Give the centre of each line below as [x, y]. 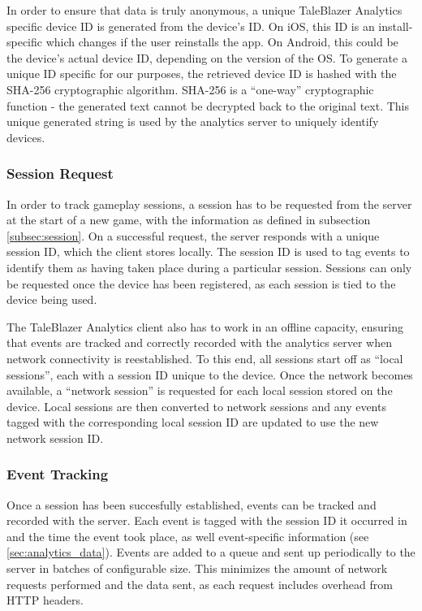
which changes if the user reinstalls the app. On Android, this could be [222, 42]
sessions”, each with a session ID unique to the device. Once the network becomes [210, 374]
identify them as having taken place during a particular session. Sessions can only [209, 267]
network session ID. [55, 438]
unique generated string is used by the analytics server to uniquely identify [193, 121]
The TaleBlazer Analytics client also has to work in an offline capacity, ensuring [205, 326]
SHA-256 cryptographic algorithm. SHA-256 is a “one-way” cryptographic [190, 89]
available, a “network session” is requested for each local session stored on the [200, 390]
